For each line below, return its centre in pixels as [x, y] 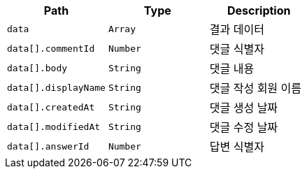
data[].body [37, 68]
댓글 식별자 [237, 49]
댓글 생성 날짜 [244, 108]
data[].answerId [48, 146]
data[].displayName [56, 87]
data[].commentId [51, 48]
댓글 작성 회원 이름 [256, 88]
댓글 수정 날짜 [244, 127]
